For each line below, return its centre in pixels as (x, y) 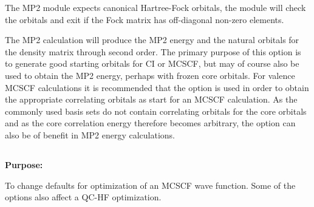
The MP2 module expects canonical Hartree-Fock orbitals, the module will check (155, 7)
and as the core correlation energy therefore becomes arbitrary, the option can (150, 123)
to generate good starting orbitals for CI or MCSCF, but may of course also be (152, 63)
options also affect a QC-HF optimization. (83, 197)
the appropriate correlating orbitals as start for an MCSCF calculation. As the (151, 99)
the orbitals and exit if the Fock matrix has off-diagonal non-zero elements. (145, 19)
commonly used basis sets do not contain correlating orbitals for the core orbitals (156, 111)
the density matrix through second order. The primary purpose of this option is (153, 51)
